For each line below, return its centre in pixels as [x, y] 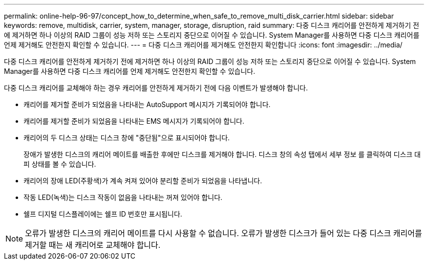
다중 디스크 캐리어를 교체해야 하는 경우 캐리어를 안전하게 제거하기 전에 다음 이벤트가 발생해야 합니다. [156, 88]
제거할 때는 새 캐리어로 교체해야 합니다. [93, 245]
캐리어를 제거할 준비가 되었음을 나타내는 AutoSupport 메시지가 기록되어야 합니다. [147, 104]
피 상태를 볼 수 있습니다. [60, 164]
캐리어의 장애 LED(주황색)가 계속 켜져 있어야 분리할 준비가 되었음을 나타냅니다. [143, 181]
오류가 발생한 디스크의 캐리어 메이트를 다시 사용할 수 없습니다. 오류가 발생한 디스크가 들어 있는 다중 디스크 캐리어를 [224, 233]
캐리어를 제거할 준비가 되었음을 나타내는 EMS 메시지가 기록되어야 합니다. [134, 121]
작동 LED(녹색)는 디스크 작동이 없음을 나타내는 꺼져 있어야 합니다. [123, 197]
